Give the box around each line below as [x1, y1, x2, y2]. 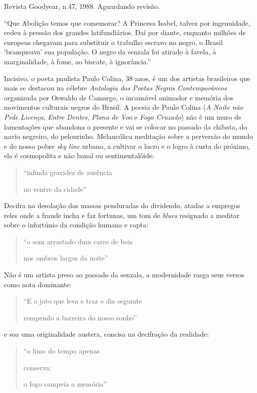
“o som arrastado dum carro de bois [23, 236, 133, 246]
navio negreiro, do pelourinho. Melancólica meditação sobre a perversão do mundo [4, 131, 253, 141]
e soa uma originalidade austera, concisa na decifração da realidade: [4, 329, 209, 339]
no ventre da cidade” [23, 183, 86, 194]
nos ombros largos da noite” [23, 253, 108, 263]
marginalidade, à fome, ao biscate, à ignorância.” [4, 56, 151, 66]
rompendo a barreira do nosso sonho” [23, 312, 137, 322]
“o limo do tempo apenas [23, 346, 100, 356]
